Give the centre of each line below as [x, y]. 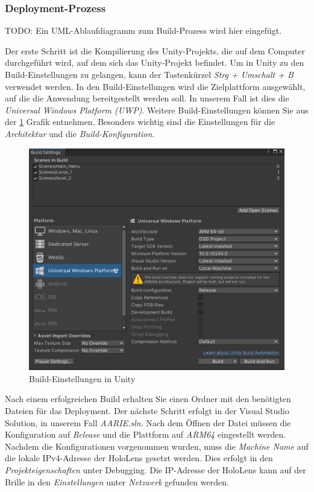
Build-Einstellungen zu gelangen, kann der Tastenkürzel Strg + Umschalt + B [149, 74]
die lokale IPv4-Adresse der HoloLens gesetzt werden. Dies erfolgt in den [139, 458]
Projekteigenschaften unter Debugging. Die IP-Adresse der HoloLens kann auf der [155, 470]
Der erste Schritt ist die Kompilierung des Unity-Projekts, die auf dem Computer [155, 50]
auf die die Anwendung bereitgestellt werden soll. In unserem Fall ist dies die [147, 98]
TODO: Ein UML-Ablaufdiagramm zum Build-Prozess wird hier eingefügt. [143, 30]
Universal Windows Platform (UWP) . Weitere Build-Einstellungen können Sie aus [157, 110]
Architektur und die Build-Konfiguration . [80, 133]
